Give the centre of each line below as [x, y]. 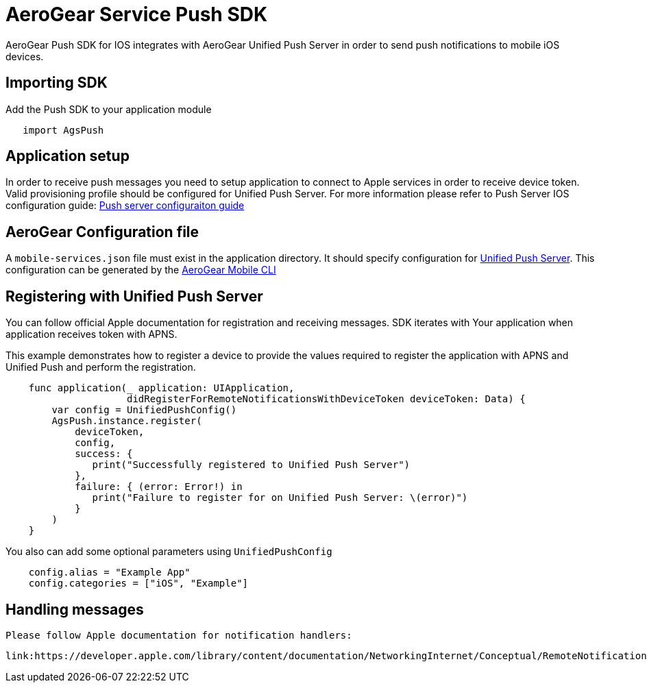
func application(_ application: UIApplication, [161, 388]
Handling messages [75, 609]
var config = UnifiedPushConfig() [144, 410]
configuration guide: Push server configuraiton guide [125, 206]
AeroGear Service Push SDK [137, 14]
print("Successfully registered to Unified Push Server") [251, 465]
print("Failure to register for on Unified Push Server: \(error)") [280, 498]
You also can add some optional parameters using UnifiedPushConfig [169, 552]
